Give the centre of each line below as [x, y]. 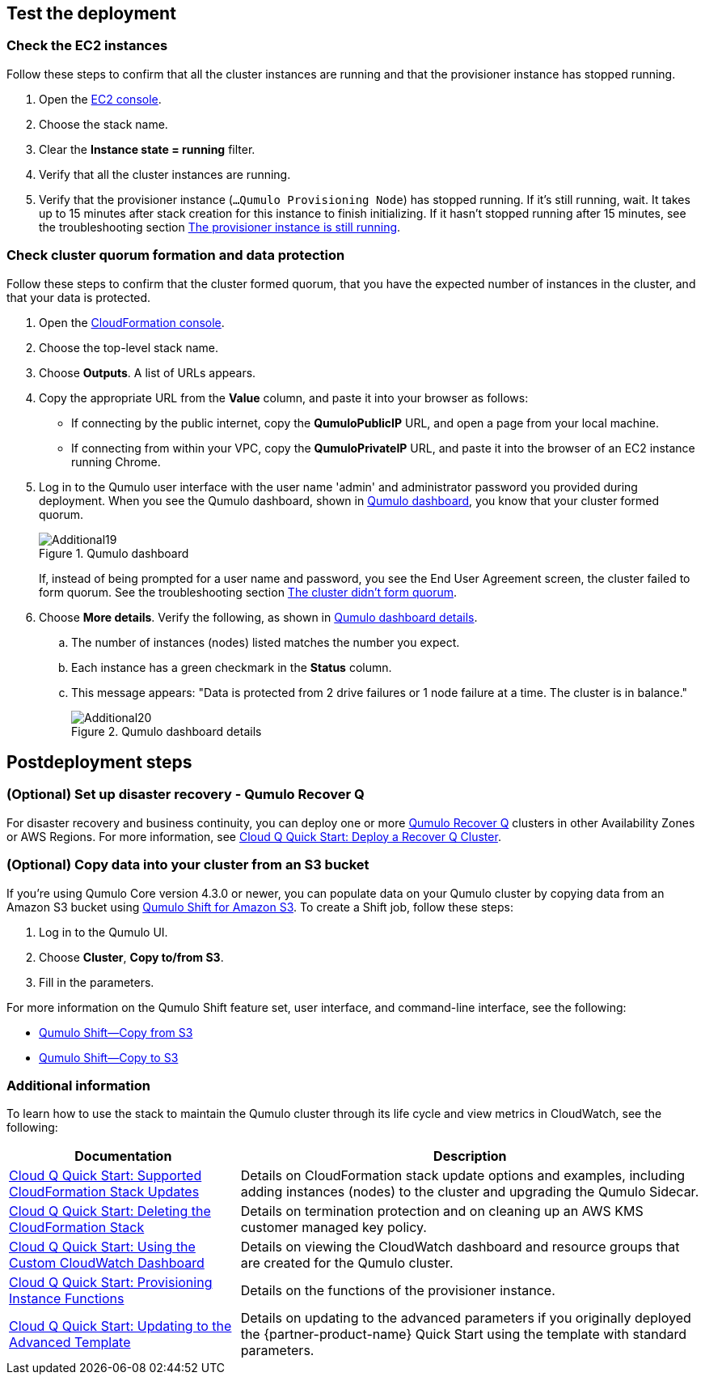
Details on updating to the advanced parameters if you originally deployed [466, 1318]
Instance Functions [67, 1299]
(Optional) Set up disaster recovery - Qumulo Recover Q [186, 795]
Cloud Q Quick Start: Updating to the [120, 1326]
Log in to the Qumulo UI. [103, 932]
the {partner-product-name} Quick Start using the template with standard [464, 1334]
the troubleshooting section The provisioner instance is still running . [220, 227]
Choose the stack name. [103, 124]
